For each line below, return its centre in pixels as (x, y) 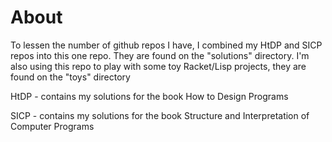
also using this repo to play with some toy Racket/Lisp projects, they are (158, 66)
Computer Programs (52, 126)
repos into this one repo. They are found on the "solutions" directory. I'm (160, 55)
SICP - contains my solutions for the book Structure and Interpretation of (160, 115)
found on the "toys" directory (70, 77)
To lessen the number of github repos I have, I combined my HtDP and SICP (166, 45)
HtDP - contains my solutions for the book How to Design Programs (149, 96)
